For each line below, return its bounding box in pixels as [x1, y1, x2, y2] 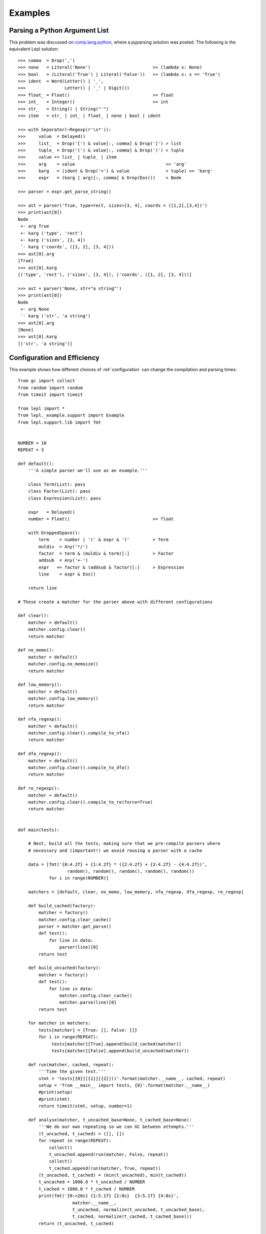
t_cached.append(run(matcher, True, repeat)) [49, 1165, 161, 1171]
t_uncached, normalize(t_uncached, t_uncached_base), [72, 1207, 205, 1213]
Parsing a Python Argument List [9, 26, 109, 35]
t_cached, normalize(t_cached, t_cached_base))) [72, 1214, 192, 1219]
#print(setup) [38, 1089, 73, 1095]
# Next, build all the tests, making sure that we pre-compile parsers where [28, 841, 221, 847]
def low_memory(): [18, 682, 63, 688]
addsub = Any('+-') [38, 558, 88, 563]
